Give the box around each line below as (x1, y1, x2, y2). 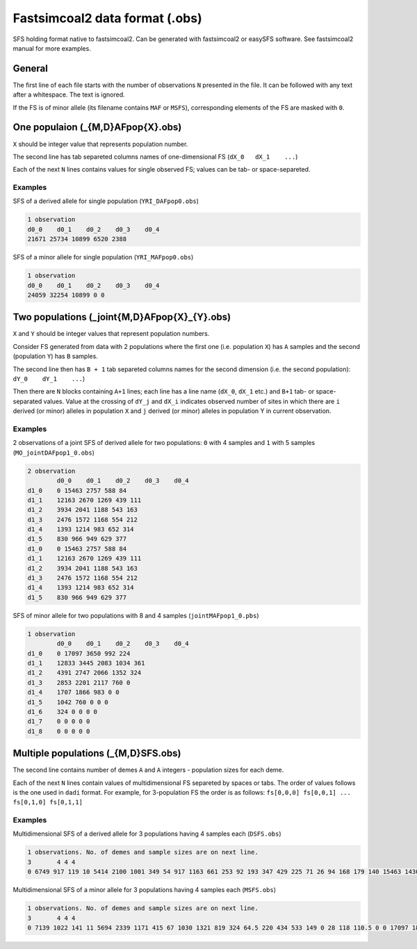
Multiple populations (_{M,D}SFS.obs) (13, 747, 181, 759)
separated (13, 397, 42, 405)
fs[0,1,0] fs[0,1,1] (13, 798, 83, 806)
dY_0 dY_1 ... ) (13, 375, 85, 383)
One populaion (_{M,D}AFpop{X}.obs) (13, 122, 182, 133)
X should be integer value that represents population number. (13, 140, 188, 148)
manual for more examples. (13, 44, 92, 52)
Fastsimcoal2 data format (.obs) (13, 10, 202, 26)
